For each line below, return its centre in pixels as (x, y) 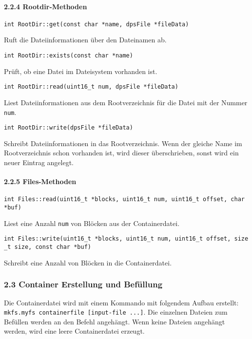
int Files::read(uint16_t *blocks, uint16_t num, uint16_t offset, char (124, 199)
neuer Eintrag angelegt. (39, 162)
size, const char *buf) (53, 247)
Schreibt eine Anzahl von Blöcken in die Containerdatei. (88, 262)
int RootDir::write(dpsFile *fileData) (68, 128)
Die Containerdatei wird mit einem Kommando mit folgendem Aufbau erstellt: (121, 302)
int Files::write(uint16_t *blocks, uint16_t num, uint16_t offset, (117, 239)
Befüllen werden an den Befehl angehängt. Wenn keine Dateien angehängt (115, 321)
